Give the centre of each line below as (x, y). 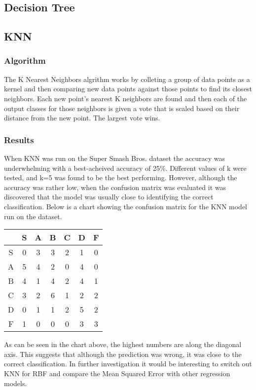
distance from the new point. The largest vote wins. (82, 118)
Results (19, 139)
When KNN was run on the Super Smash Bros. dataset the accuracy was (114, 158)
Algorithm (25, 60)
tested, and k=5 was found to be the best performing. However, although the (121, 177)
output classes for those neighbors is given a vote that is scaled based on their (122, 108)
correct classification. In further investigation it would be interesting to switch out (128, 364)
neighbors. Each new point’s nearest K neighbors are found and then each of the (126, 98)
